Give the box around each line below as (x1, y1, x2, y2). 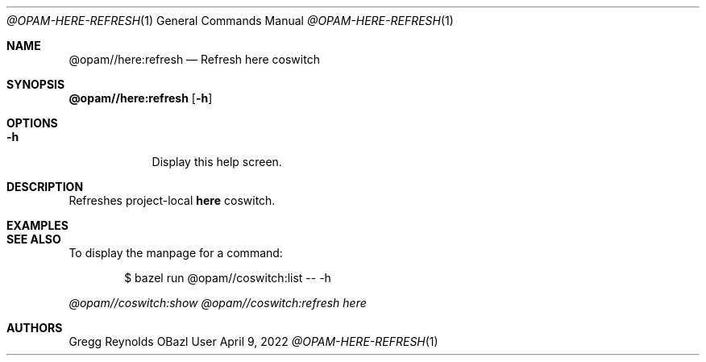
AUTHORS (6, 321, 63, 335)
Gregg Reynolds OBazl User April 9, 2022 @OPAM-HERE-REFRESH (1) (69, 335, 438, 348)
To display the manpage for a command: (69, 246, 283, 260)
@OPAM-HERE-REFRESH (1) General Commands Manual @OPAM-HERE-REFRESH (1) (6, 14, 454, 27)
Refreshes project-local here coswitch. (69, 193, 276, 207)
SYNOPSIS (6, 77, 65, 91)
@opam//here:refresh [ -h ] (69, 91, 213, 105)
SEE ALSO (6, 232, 61, 246)
